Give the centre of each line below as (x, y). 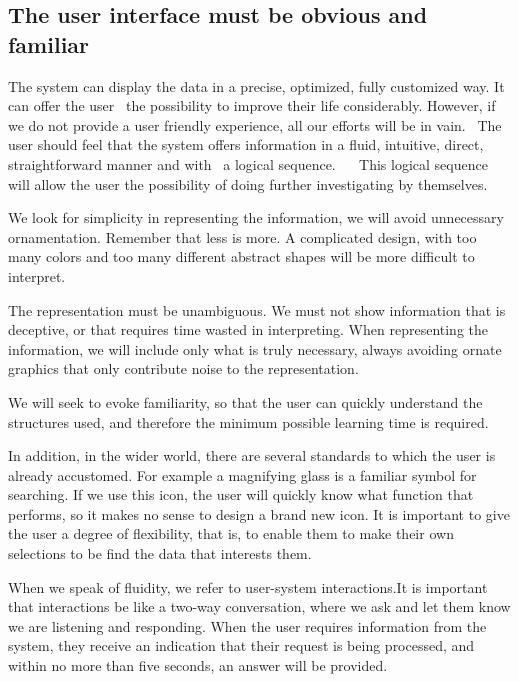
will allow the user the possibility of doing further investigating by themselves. (248, 183)
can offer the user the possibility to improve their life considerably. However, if (252, 105)
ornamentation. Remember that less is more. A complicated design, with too (242, 236)
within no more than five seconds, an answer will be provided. (198, 665)
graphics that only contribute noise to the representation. (183, 368)
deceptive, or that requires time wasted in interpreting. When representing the (248, 329)
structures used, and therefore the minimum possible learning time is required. (248, 421)
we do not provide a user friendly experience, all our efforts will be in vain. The (255, 124)
